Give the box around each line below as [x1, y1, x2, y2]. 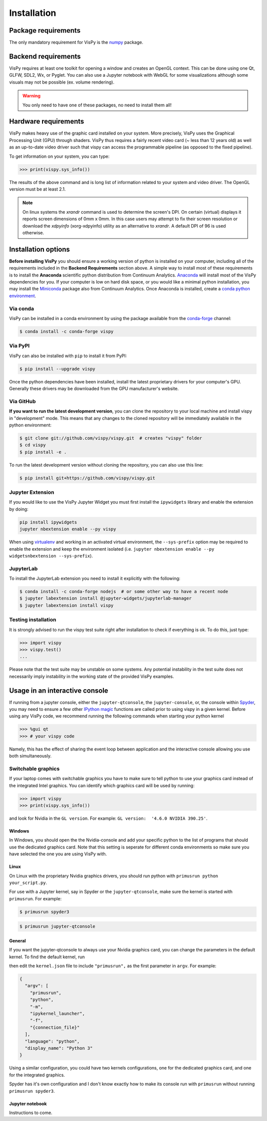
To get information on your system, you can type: [9, 153, 110, 159]
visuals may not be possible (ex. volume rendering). [9, 79, 115, 85]
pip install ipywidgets [19, 519, 78, 525]
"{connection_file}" [30, 1025, 80, 1030]
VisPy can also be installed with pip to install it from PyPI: [9, 353, 127, 359]
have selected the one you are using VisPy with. [9, 851, 107, 857]
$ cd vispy [19, 442, 46, 448]
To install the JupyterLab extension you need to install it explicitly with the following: [9, 575, 180, 581]
